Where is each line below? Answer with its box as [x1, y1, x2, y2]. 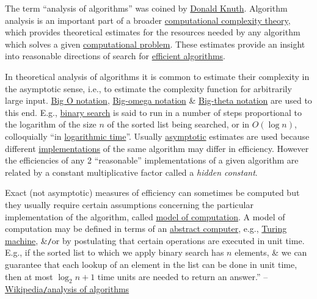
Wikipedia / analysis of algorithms [5, 283, 129, 295]
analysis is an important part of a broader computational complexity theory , [5, 13, 291, 26]
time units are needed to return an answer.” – [97, 270, 268, 283]
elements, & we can [235, 246, 307, 259]
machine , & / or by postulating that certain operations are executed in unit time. [5, 234, 305, 247]
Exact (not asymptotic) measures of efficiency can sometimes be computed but [5, 186, 300, 199]
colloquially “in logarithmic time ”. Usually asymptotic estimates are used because [5, 129, 310, 142]
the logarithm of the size [5, 118, 97, 131]
